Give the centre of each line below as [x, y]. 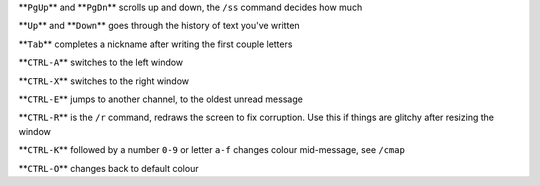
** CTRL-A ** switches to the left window [101, 62]
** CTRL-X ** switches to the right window [104, 81]
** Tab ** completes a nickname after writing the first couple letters [155, 44]
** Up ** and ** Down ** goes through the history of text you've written [159, 26]
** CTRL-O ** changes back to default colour [108, 168]
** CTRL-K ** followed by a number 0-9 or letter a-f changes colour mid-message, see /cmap [211, 150]
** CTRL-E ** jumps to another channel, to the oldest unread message [161, 99]
